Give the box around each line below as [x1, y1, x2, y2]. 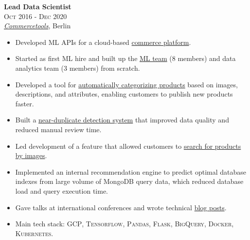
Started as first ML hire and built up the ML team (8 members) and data [15, 53, 236, 63]
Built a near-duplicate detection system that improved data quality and [15, 115, 229, 125]
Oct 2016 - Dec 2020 [4, 11, 67, 21]
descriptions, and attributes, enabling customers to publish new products [15, 89, 233, 99]
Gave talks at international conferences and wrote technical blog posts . [15, 202, 227, 212]
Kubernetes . [15, 228, 54, 238]
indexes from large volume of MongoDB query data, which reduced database [15, 176, 244, 186]
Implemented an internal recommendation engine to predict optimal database [15, 166, 247, 177]
